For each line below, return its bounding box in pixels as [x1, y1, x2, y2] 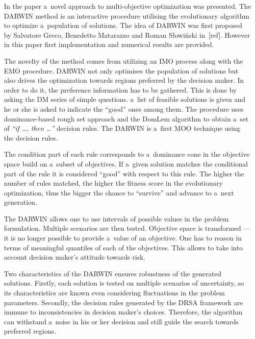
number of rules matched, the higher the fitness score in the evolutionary [4, 178, 223, 188]
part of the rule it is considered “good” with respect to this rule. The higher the [4, 168, 244, 178]
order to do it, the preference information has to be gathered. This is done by [4, 84, 237, 95]
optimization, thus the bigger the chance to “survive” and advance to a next [4, 187, 234, 197]
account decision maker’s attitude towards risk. [4, 252, 146, 262]
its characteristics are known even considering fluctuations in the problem [4, 288, 225, 298]
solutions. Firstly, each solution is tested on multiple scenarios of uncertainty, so [4, 278, 244, 288]
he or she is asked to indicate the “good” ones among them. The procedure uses [4, 103, 244, 114]
